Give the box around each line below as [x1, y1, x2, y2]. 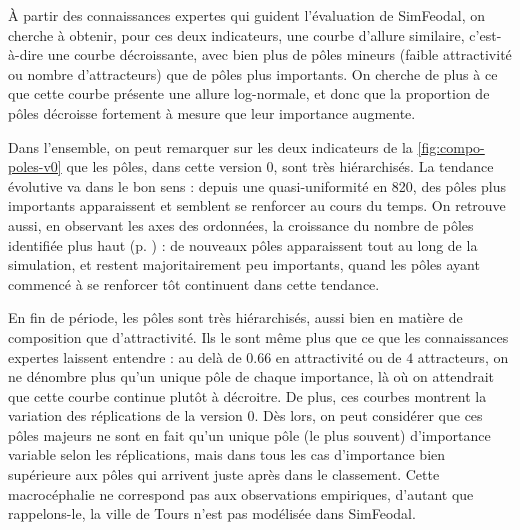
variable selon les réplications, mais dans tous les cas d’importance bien [8, 444, 446, 465]
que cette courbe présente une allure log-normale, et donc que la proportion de [8, 83, 490, 104]
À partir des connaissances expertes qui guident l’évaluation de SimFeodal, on [8, 5, 486, 25]
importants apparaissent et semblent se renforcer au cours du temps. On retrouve [8, 195, 506, 216]
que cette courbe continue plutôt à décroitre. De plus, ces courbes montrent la [8, 385, 487, 406]
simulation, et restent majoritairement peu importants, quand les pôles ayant [8, 254, 480, 275]
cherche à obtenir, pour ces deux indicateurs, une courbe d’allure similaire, [8, 24, 465, 45]
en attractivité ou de [275, 346, 402, 367]
